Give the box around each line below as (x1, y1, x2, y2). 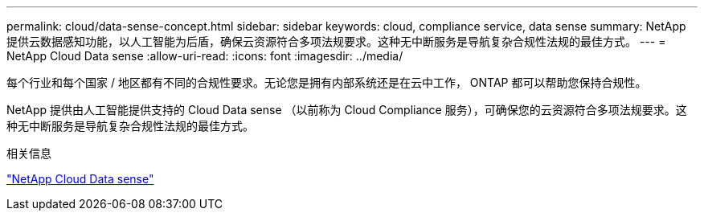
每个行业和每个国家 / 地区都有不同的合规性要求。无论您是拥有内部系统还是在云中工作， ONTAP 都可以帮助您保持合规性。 (6, 76, 647, 89)
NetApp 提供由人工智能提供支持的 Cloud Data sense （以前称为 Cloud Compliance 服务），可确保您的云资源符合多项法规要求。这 (6, 103, 687, 117)
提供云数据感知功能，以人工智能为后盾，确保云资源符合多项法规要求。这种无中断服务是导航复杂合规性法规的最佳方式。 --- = (6, 35, 666, 48)
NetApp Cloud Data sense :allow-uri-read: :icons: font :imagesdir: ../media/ (6, 49, 403, 63)
